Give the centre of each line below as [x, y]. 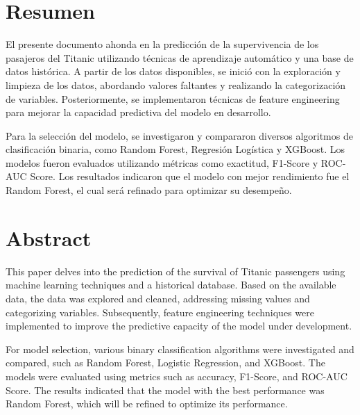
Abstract [49, 237]
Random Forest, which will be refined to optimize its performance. [147, 404]
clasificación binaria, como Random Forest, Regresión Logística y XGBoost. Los [175, 149]
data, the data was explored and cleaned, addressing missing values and [158, 298]
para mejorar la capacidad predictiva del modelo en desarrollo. [138, 112]
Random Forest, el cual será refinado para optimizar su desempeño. [149, 190]
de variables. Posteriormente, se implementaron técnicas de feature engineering [173, 98]
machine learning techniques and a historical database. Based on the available [171, 285]
